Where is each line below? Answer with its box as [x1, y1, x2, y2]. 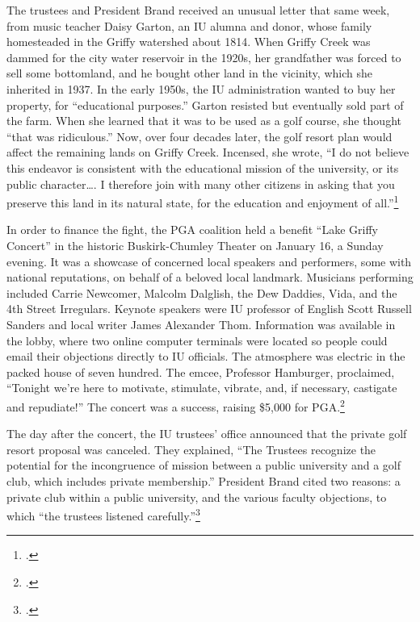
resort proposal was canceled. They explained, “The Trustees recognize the [6, 440, 376, 457]
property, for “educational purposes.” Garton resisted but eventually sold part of [6, 96, 404, 113]
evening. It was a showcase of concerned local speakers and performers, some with [6, 253, 412, 269]
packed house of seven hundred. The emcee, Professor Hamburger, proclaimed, [6, 363, 395, 380]
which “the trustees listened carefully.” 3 [6, 505, 200, 524]
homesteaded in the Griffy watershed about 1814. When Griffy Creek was [6, 33, 371, 50]
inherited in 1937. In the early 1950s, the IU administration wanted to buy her [6, 80, 396, 97]
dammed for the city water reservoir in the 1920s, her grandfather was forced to [6, 48, 401, 65]
